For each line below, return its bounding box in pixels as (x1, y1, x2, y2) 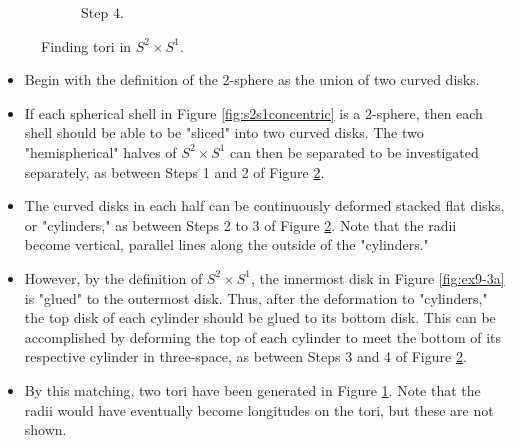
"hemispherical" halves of (24, 141, 177, 162)
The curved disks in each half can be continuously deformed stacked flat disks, (24, 195, 505, 216)
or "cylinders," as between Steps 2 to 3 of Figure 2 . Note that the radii (24, 214, 457, 235)
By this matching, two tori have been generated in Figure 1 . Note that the (24, 379, 481, 400)
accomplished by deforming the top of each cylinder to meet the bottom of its (24, 326, 502, 347)
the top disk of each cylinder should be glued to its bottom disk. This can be (24, 307, 496, 328)
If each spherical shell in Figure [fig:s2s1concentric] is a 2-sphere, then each (24, 102, 483, 123)
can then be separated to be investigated (230, 141, 479, 162)
